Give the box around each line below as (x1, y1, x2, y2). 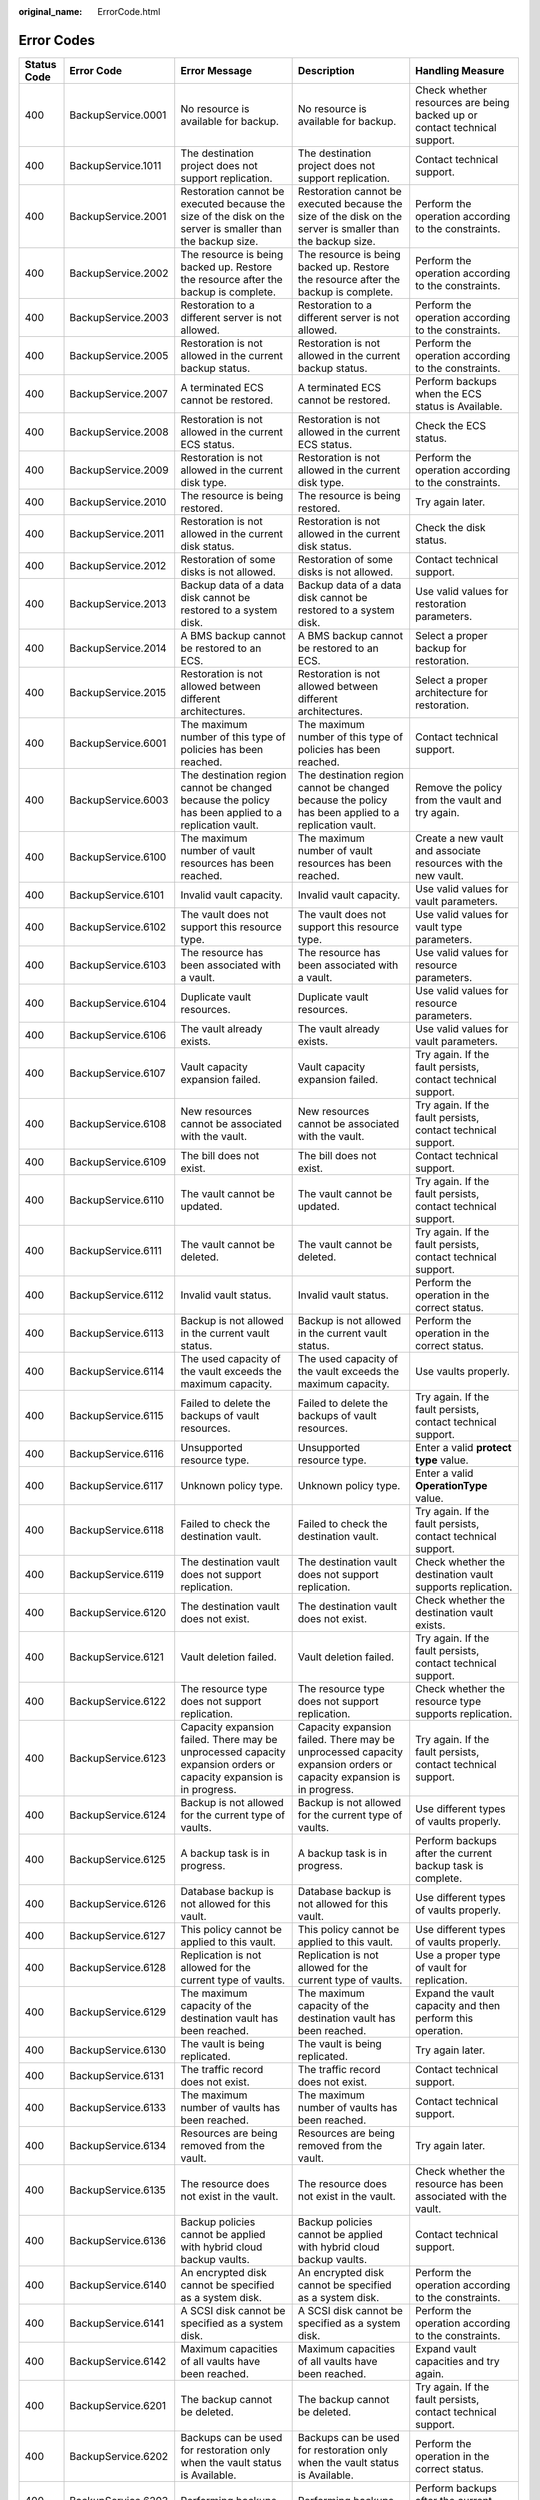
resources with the (415, 856, 504, 870)
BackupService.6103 (69, 958, 167, 972)
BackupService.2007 (69, 386, 169, 400)
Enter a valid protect (415, 1440, 512, 1454)
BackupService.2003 (69, 310, 169, 324)
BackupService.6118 (69, 1523, 165, 1537)
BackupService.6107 (69, 1066, 166, 1080)
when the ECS (415, 386, 482, 400)
